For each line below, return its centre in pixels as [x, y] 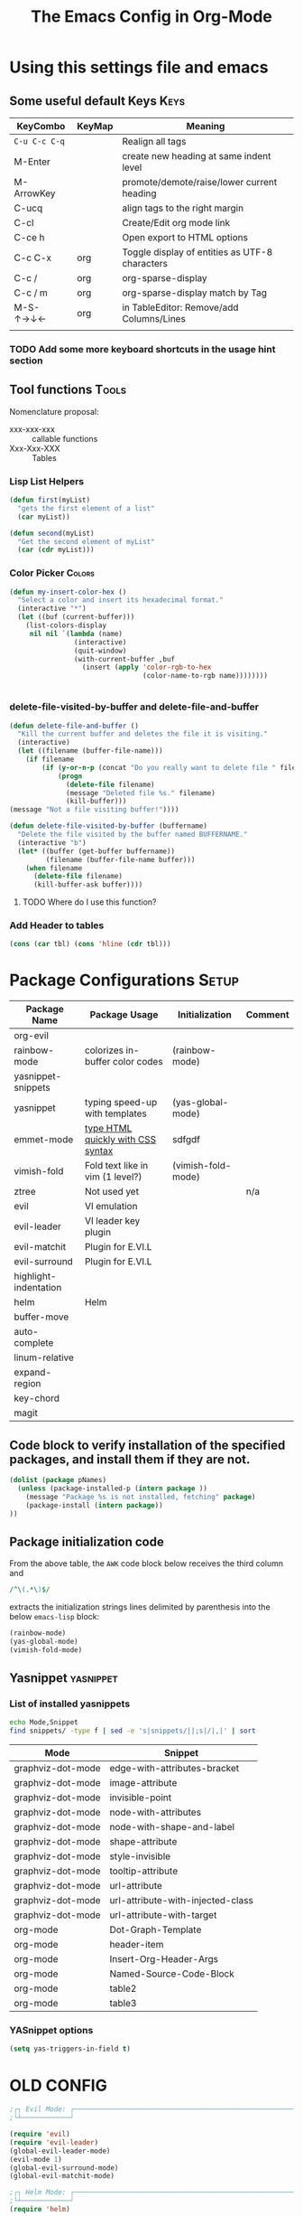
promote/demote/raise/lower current [199, 182]
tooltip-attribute [144, 1871]
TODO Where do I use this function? [89, 902]
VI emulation [111, 1207]
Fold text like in [116, 1166]
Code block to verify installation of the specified [147, 1445]
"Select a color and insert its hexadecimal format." [120, 600]
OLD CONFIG [59, 2085]
